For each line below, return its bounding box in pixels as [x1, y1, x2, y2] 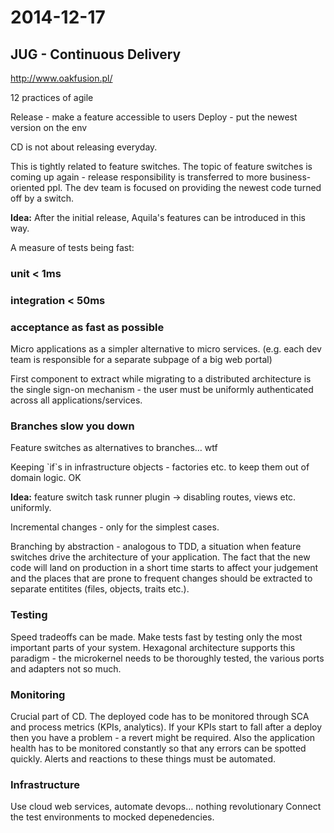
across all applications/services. [10, 394, 143, 406]
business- [269, 171, 312, 183]
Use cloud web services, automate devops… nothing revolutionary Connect [10, 801, 322, 813]
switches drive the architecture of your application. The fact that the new [10, 551, 311, 563]
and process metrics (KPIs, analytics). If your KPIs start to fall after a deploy [10, 721, 323, 733]
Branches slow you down [10, 419, 135, 433]
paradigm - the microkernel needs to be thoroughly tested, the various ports [10, 652, 325, 664]
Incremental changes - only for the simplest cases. [10, 521, 220, 533]
